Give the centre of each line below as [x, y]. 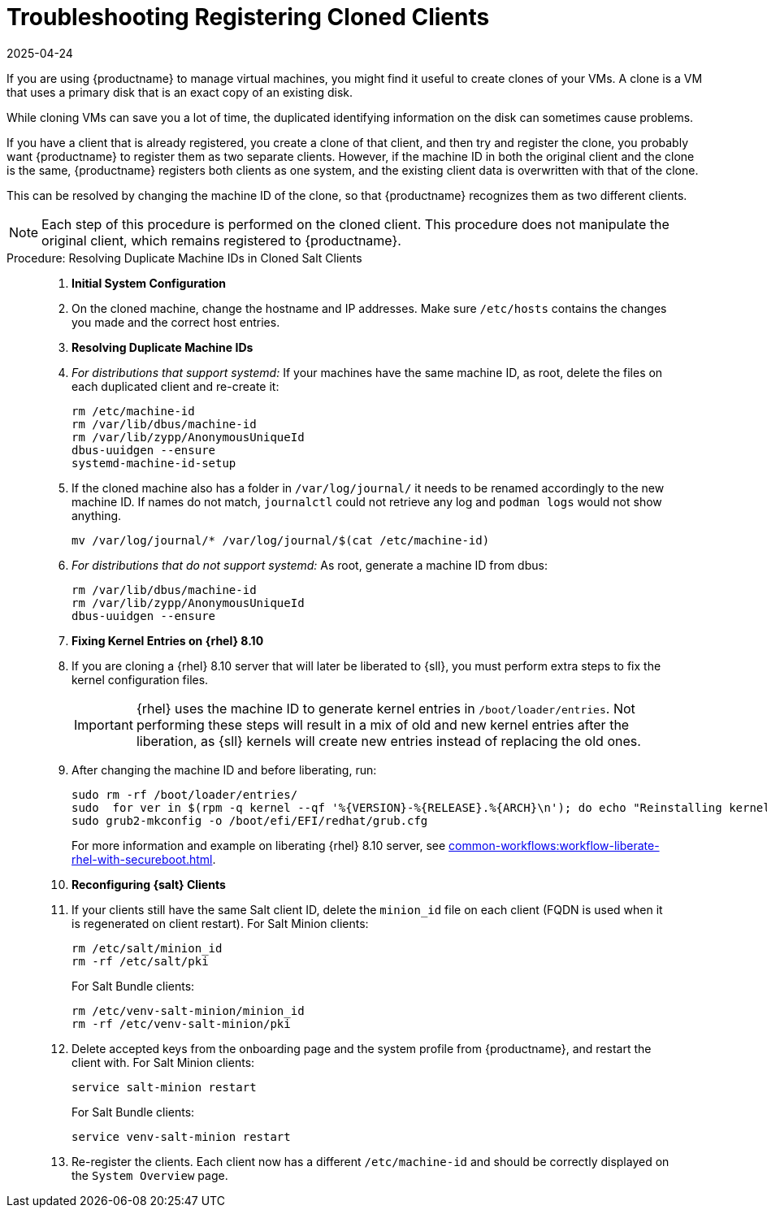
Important [104, 724]
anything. [97, 515]
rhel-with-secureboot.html [142, 859]
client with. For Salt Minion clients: [163, 1062]
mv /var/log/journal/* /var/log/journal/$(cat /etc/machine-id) [281, 540]
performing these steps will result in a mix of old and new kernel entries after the [383, 724]
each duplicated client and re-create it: [175, 386]
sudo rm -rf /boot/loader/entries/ [185, 794]
